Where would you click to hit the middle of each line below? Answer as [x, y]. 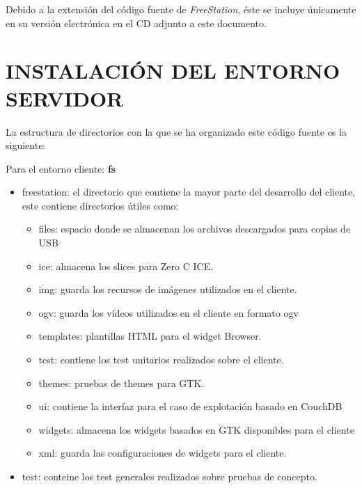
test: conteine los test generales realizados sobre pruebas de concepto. [170, 476]
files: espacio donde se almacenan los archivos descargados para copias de [195, 229]
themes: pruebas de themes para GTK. [121, 383]
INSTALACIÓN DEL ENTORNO [173, 71]
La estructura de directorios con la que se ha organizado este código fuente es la [176, 131]
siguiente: [26, 145]
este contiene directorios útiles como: [100, 205]
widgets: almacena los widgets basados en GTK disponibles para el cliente [196, 429]
